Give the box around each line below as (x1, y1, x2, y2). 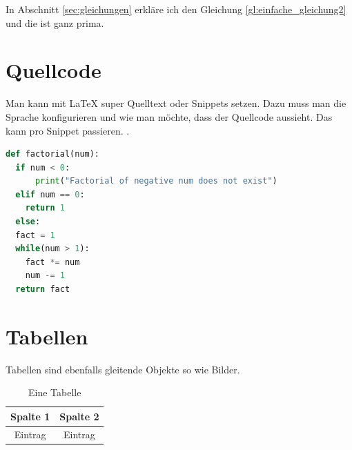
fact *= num (25, 257, 80, 267)
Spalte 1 (10, 409, 50, 423)
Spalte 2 (59, 409, 99, 423)
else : (15, 217, 41, 227)
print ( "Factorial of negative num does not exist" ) (35, 176, 277, 186)
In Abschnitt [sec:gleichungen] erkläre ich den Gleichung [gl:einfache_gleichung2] (6, 2, 346, 16)
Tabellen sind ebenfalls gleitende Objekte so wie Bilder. (6, 362, 240, 376)
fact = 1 (15, 230, 55, 240)
